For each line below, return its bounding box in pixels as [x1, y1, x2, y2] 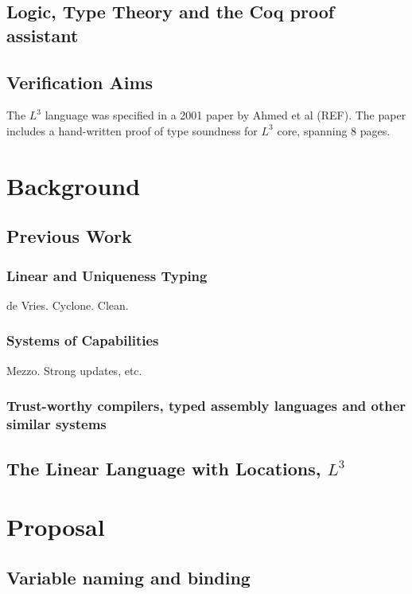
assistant [6, 22, 79, 47]
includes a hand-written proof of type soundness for [6, 122, 258, 139]
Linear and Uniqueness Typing [6, 265, 208, 285]
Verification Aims [6, 69, 154, 94]
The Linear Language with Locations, [6, 455, 321, 480]
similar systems [6, 414, 107, 434]
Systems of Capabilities [6, 330, 159, 350]
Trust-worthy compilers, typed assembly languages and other [6, 396, 406, 416]
